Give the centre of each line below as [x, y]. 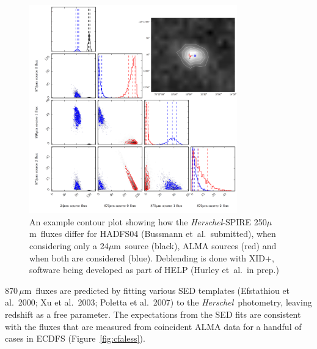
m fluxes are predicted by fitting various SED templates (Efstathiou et [157, 290]
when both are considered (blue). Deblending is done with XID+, [152, 257]
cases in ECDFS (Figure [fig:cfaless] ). [75, 338]
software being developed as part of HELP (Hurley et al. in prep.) [154, 270]
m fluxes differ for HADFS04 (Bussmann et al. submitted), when [153, 234]
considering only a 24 [69, 245]
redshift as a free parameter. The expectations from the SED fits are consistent [153, 314]
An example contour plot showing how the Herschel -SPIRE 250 [148, 221]
